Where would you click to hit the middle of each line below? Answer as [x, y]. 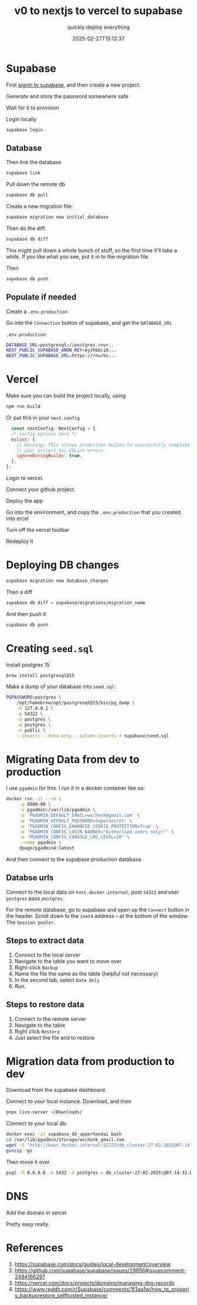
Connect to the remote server [50, 1018]
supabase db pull [27, 195]
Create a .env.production [37, 311]
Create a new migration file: [40, 207]
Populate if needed [41, 297]
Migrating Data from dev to [73, 759]
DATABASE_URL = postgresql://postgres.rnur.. [60, 345]
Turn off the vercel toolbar [38, 530]
